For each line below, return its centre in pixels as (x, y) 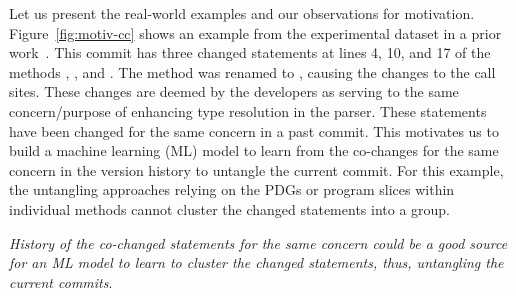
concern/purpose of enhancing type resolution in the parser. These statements (248, 110)
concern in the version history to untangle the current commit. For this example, (256, 169)
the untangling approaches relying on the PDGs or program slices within (232, 189)
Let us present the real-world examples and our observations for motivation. (242, 13)
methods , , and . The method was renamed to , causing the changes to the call (252, 71)
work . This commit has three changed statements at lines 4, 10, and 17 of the (250, 52)
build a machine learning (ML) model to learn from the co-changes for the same (254, 150)
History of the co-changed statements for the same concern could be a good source (258, 242)
